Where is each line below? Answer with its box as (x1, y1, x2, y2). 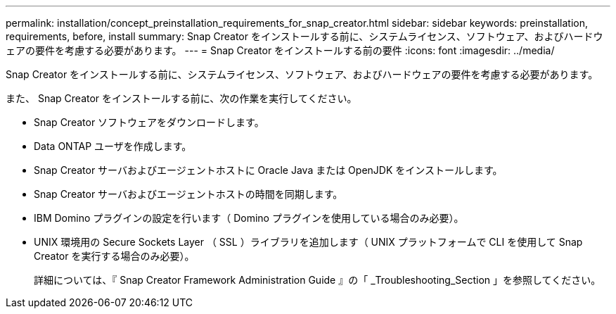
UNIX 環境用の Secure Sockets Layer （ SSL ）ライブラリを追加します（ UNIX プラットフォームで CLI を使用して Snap (34, 236, 583, 248)
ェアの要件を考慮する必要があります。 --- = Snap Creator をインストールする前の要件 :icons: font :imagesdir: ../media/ (6, 44, 555, 56)
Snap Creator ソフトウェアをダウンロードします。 (34, 116, 264, 128)
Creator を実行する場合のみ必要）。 (34, 250, 195, 262)
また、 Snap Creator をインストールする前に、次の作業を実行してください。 (6, 92, 357, 104)
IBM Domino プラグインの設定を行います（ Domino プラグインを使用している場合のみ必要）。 (34, 212, 464, 224)
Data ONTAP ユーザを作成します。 (34, 140, 192, 152)
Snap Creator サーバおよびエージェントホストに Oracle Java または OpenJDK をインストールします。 (34, 164, 503, 176)
